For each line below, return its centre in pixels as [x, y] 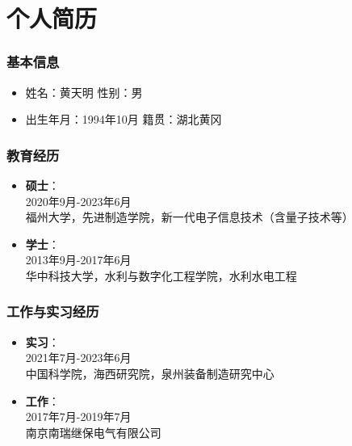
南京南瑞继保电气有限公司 [93, 432]
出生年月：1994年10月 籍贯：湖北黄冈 [124, 119]
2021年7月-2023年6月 [78, 358]
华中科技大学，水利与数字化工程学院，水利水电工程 [161, 275]
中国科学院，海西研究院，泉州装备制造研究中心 [150, 373]
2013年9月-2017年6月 [78, 260]
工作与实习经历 [53, 311]
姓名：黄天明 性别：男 [84, 92]
